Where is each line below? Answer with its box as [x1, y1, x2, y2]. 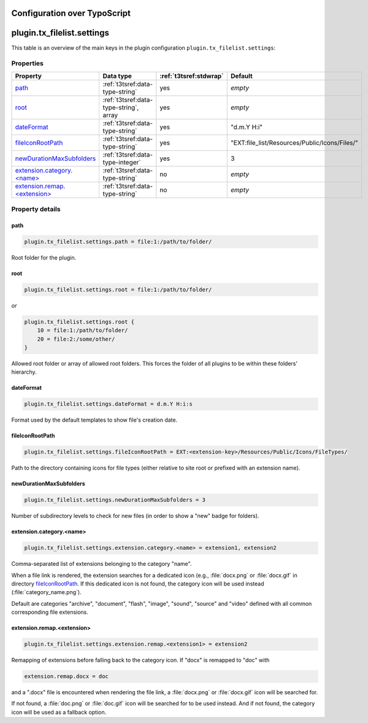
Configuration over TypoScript [11, 8, 131, 18]
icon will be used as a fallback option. [11, 708, 107, 716]
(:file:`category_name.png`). [11, 589, 82, 596]
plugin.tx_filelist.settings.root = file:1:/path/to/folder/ [24, 286, 212, 293]
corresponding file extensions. [11, 608, 89, 616]
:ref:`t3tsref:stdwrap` [159, 71, 224, 80]
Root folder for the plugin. [11, 253, 77, 261]
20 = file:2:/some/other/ [37, 335, 115, 342]
